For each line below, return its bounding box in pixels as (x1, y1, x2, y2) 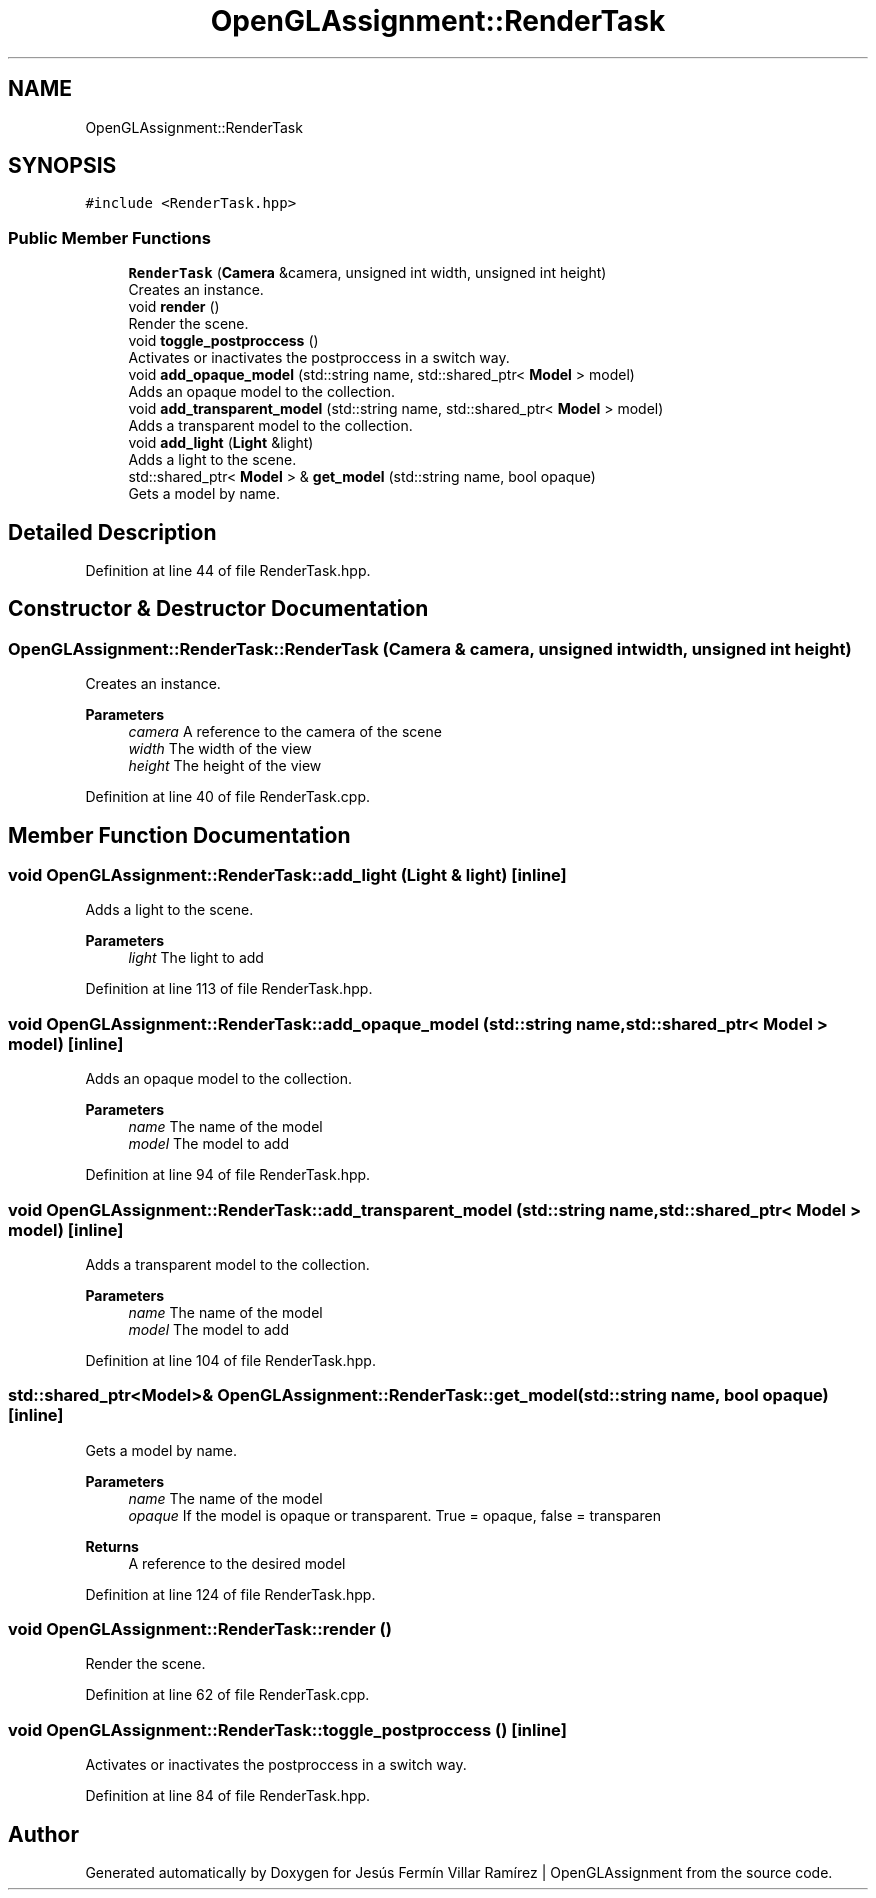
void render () (128, 298, 220, 316)
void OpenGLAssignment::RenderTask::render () (8, 1619, 392, 1640)
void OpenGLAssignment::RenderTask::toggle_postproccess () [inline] (8, 1719, 567, 1740)
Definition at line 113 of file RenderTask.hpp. (85, 980, 373, 998)
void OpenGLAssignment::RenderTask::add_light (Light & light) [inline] (8, 865, 567, 886)
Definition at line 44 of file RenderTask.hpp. (85, 562, 371, 580)
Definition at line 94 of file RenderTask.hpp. (85, 1166, 371, 1184)
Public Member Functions (8, 227, 211, 248)
